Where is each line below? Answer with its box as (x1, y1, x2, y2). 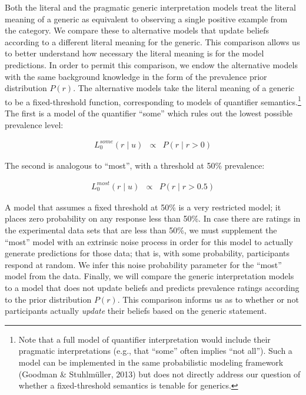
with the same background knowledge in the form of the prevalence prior (5, 70, 267, 82)
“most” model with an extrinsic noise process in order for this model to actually (5, 235, 293, 247)
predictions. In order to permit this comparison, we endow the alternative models (5, 58, 298, 71)
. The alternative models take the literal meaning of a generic (73, 82, 295, 94)
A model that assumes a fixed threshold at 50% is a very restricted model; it (5, 200, 281, 213)
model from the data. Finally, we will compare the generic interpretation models (5, 270, 294, 282)
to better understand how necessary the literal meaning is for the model (5, 47, 264, 59)
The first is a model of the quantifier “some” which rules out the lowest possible (5, 107, 293, 119)
